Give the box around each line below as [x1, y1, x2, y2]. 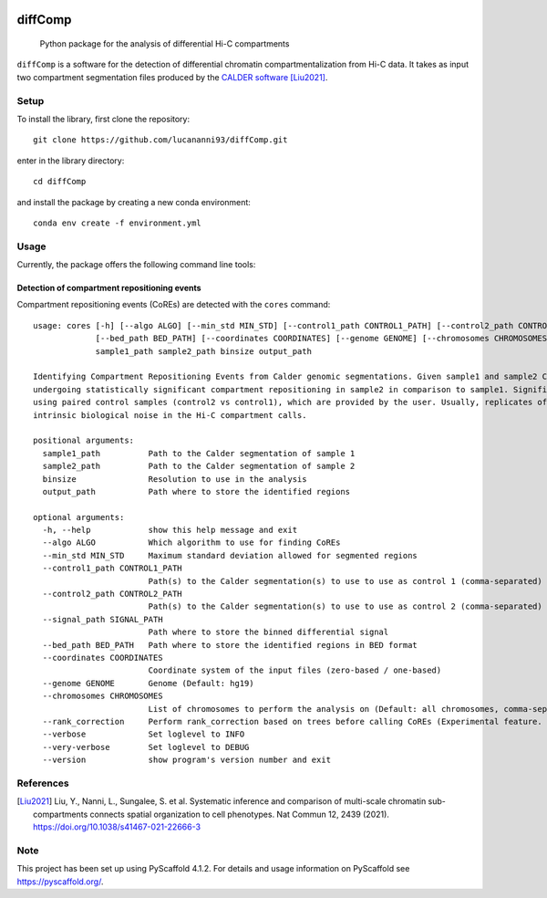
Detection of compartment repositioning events [16, 283, 201, 294]
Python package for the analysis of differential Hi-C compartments [39, 38, 290, 49]
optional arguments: [33, 512, 125, 522]
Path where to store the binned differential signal [148, 627, 389, 638]
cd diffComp [33, 176, 87, 187]
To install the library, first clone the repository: [16, 113, 191, 124]
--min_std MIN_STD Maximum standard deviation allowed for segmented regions [42, 550, 418, 560]
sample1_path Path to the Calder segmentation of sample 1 [42, 448, 356, 458]
